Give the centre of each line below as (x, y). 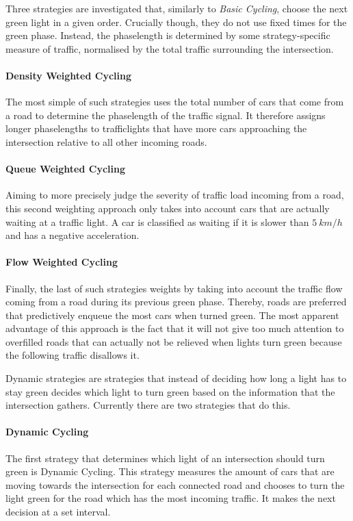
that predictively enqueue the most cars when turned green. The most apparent (172, 315)
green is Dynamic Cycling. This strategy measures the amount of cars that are (170, 471)
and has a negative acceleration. (73, 235)
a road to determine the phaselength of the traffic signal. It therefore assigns (166, 115)
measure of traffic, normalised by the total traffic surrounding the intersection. (170, 48)
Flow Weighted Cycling (62, 262)
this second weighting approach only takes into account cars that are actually (168, 208)
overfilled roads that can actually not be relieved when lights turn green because (174, 341)
